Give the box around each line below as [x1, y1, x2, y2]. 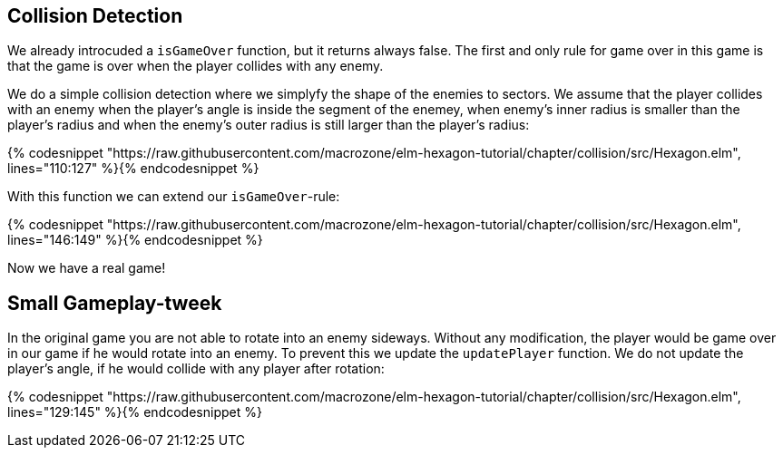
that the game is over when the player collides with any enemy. [7, 58, 384, 74]
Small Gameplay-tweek [7, 291, 222, 315]
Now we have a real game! [7, 260, 166, 276]
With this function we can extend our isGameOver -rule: [7, 189, 340, 205]
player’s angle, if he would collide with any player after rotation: [7, 361, 385, 377]
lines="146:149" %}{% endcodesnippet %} [7, 232, 263, 248]
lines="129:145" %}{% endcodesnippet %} [7, 404, 262, 421]
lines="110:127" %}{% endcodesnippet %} [7, 160, 259, 177]
